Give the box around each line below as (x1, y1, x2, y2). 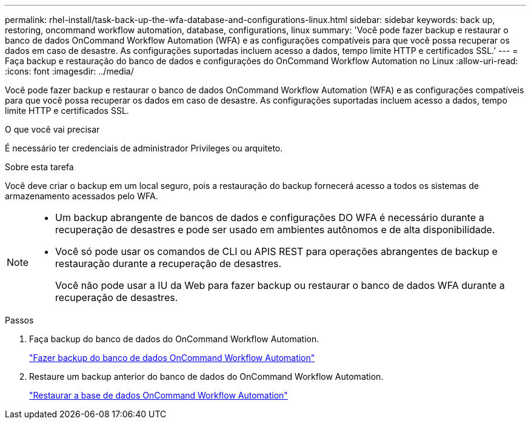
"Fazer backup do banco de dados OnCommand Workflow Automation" (29, 353, 315, 363)
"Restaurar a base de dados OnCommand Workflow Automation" (29, 390, 288, 400)
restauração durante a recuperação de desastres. (55, 257, 282, 270)
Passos (5, 315, 34, 325)
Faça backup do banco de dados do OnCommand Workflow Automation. (29, 334, 319, 344)
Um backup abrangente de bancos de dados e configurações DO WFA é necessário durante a (55, 211, 484, 224)
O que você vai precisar (5, 124, 100, 134)
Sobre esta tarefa (5, 162, 74, 172)
